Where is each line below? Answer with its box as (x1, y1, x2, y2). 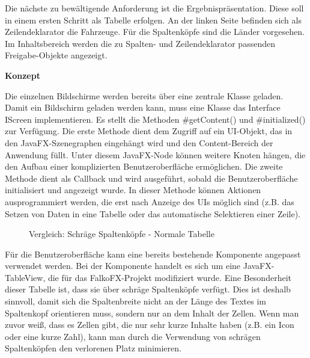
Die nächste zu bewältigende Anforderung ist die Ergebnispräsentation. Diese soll (5, 2, 304, 14)
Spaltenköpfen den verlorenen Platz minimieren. (5, 342, 181, 354)
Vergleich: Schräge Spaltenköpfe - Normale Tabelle (29, 227, 214, 240)
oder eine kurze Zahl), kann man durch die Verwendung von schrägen (5, 330, 261, 342)
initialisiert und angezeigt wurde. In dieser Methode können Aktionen (5, 184, 261, 196)
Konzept (5, 69, 40, 81)
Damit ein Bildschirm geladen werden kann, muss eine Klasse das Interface (5, 101, 281, 114)
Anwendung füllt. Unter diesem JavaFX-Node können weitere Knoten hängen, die (5, 148, 306, 161)
